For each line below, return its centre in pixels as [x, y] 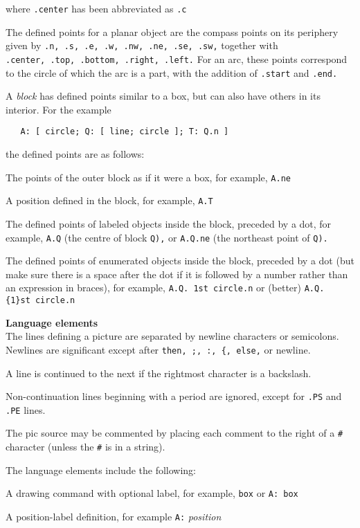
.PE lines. [26, 409]
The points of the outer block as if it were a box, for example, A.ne [148, 177]
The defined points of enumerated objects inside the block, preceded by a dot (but [180, 261]
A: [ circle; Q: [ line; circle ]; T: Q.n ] [125, 132]
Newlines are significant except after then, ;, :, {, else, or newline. [158, 349]
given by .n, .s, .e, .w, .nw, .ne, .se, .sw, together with [142, 45]
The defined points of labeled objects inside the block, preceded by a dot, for [169, 223]
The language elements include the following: [101, 470]
